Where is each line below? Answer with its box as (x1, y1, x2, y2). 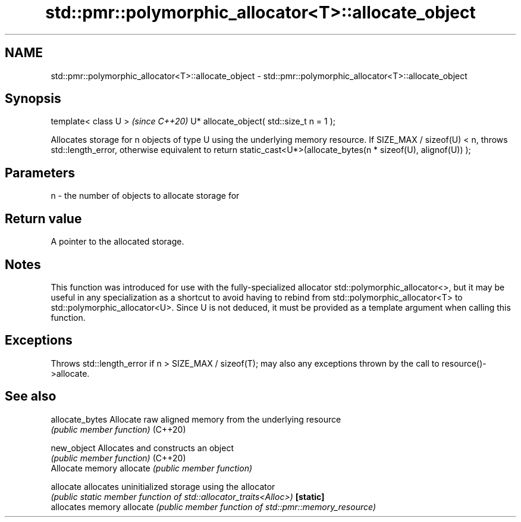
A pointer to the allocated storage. (51, 236, 184, 247)
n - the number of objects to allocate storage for (51, 190, 240, 201)
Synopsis (5, 91, 61, 107)
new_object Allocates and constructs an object (51, 442, 234, 453)
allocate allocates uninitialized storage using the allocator (51, 481, 275, 492)
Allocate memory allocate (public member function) (51, 462, 253, 473)
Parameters (5, 165, 75, 180)
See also (5, 389, 57, 404)
